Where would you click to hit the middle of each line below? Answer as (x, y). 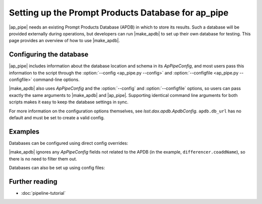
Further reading (33, 181)
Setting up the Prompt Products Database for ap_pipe (119, 13)
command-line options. (56, 79)
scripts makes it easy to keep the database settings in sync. (69, 102)
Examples (24, 132)
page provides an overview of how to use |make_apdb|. (65, 41)
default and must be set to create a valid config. (57, 118)
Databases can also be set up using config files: (57, 168)
